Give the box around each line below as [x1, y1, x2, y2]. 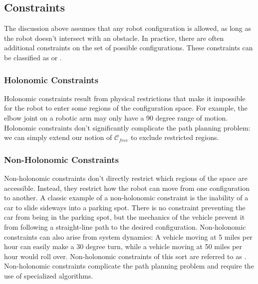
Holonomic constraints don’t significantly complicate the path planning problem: [4, 122, 251, 133]
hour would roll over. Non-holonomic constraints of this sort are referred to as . [4, 251, 247, 261]
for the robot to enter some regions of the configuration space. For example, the [4, 103, 248, 113]
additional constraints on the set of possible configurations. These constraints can [4, 42, 253, 53]
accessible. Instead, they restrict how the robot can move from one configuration [4, 182, 250, 193]
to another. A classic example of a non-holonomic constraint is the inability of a [4, 192, 249, 203]
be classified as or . [4, 52, 62, 62]
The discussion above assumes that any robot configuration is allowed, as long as [4, 23, 252, 33]
